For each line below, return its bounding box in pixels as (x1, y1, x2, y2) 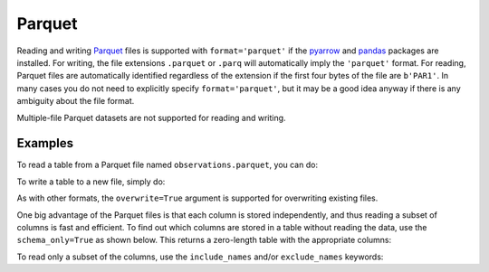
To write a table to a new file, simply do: (16, 176, 166, 187)
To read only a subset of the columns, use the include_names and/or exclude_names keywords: (16, 251, 384, 262)
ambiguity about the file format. (16, 96, 135, 107)
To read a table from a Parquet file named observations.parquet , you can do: (16, 159, 319, 171)
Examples (16, 136, 74, 151)
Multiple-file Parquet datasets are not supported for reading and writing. (16, 112, 286, 123)
